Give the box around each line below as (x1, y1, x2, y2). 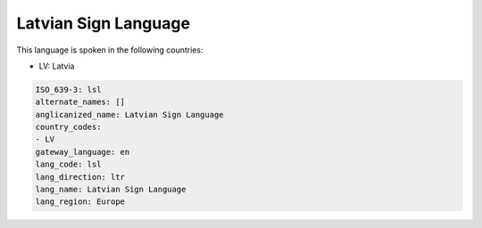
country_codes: (35, 122, 102, 133)
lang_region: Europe (35, 197, 125, 207)
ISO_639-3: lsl (35, 85, 102, 94)
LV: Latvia (38, 61, 75, 71)
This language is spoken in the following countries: (16, 45, 204, 55)
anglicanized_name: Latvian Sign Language (35, 110, 224, 119)
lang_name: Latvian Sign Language (35, 184, 187, 195)
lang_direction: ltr (35, 172, 125, 182)
